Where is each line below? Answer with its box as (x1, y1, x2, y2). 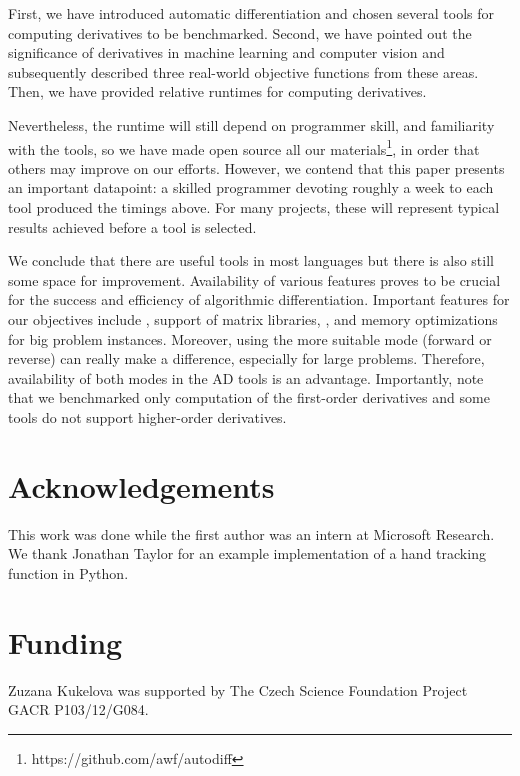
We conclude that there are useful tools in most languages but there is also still (8, 250, 494, 271)
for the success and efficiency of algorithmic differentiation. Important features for (8, 289, 510, 310)
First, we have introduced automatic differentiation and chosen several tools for (8, 3, 495, 23)
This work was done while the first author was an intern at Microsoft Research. (8, 523, 495, 544)
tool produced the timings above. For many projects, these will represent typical (8, 197, 500, 217)
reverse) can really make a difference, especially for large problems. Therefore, (8, 348, 485, 369)
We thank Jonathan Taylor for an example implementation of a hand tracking (8, 543, 486, 564)
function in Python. (8, 562, 129, 583)
